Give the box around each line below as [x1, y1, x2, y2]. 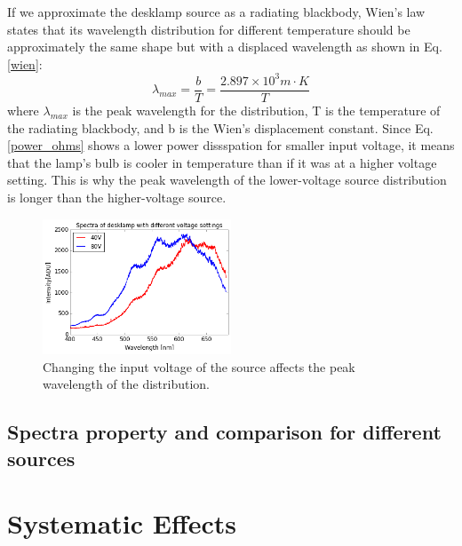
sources [7, 444, 76, 471]
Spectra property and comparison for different [7, 418, 442, 446]
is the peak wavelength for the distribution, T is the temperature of [72, 100, 441, 119]
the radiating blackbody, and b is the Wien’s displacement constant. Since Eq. [7, 118, 434, 137]
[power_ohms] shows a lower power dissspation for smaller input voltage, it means [7, 136, 455, 154]
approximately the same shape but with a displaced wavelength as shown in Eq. [7, 37, 442, 56]
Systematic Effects [7, 505, 237, 542]
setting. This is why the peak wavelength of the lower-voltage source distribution [7, 170, 447, 189]
